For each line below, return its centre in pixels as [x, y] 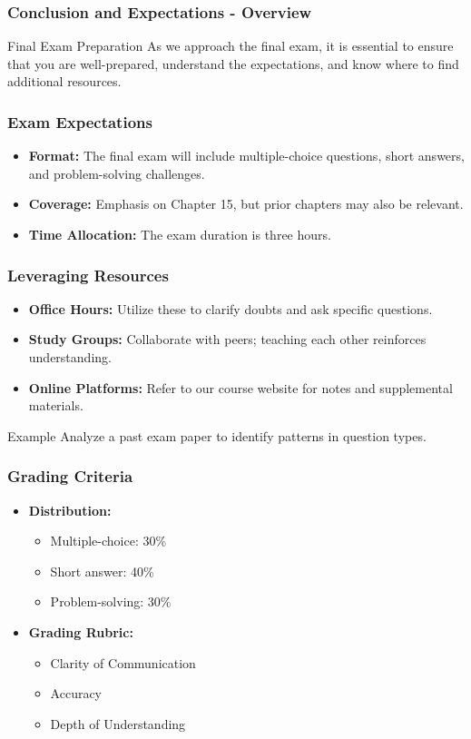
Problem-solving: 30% [111, 601]
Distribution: [70, 510]
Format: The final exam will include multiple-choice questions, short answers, [246, 156]
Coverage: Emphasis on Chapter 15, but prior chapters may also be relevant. [246, 204]
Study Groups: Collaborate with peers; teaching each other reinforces [227, 339]
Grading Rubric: [81, 631]
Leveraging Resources [88, 275]
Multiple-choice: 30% [108, 541]
